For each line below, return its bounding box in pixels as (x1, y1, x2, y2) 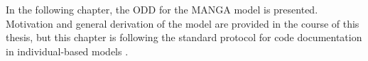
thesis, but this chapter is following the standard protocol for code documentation (6, 30, 362, 45)
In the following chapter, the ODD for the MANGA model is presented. (6, 2, 318, 16)
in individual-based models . (6, 43, 129, 58)
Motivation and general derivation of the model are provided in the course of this (6, 16, 359, 30)
